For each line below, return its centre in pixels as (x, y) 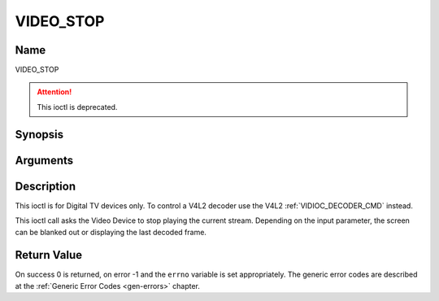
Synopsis (39, 134)
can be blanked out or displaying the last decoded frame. (111, 232)
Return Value (49, 255)
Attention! (54, 92)
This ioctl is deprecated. (77, 107)
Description (46, 186)
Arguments (44, 160)
